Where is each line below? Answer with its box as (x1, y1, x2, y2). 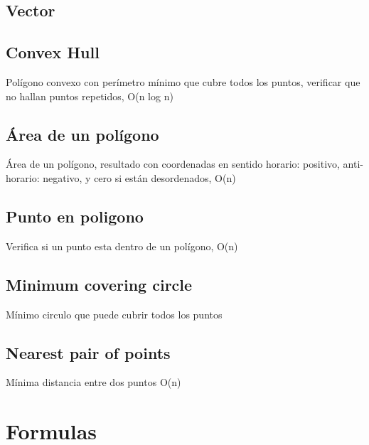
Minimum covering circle (6, 273, 193, 295)
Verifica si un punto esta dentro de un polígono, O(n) (6, 238, 238, 253)
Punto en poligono (6, 205, 144, 227)
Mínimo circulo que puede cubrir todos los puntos (6, 306, 223, 321)
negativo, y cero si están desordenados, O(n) (43, 170, 236, 185)
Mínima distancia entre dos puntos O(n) (6, 375, 181, 390)
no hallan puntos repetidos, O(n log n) (6, 88, 173, 103)
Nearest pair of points (6, 341, 171, 363)
